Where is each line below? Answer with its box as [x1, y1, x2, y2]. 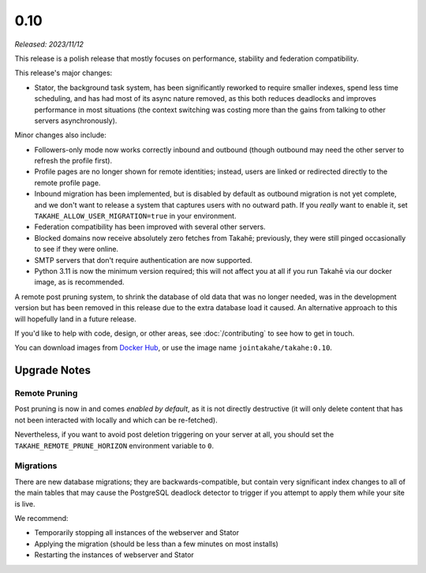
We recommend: [14, 513, 69, 522]
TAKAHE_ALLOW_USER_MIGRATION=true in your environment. [34, 212, 237, 221]
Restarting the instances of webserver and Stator [34, 550, 195, 560]
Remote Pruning [14, 388, 78, 399]
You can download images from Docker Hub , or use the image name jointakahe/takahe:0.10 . [14, 343, 333, 353]
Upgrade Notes [14, 364, 91, 377]
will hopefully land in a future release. [14, 314, 137, 324]
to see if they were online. [34, 245, 118, 254]
